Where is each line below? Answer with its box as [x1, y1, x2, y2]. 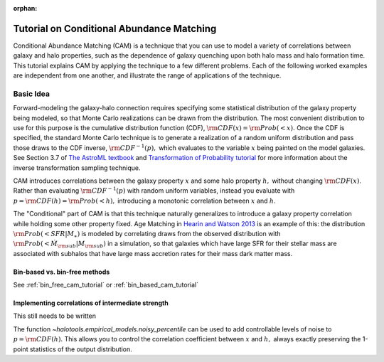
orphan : [13, 4, 38, 12]
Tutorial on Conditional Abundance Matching [13, 22, 217, 35]
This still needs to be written [13, 312, 96, 320]
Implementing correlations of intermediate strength [13, 299, 169, 307]
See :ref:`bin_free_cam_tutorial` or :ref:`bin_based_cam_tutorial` [13, 281, 199, 289]
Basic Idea [13, 89, 50, 99]
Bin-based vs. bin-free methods [13, 267, 110, 276]
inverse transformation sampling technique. [13, 164, 141, 172]
